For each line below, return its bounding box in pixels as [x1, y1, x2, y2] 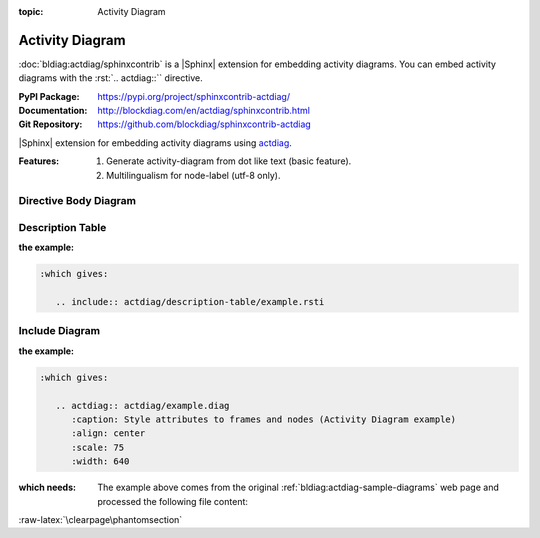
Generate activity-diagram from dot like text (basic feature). [106, 155, 352, 167]
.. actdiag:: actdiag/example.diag [55, 400, 230, 411]
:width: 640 [71, 456, 130, 467]
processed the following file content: [97, 495, 249, 507]
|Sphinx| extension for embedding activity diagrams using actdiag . [18, 136, 292, 149]
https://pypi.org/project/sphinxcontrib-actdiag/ [97, 90, 290, 102]
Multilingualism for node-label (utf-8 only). [106, 169, 281, 181]
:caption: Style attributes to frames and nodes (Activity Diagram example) [71, 414, 457, 425]
